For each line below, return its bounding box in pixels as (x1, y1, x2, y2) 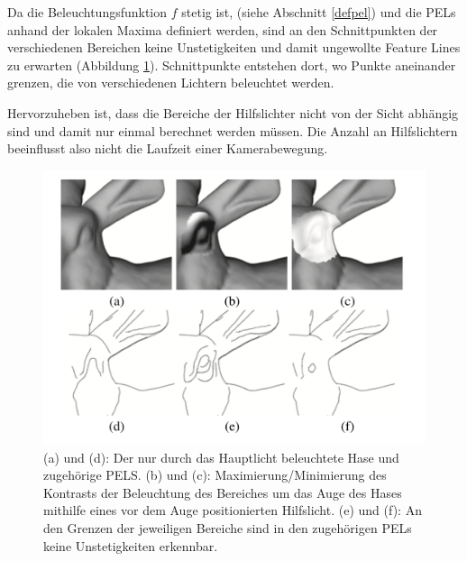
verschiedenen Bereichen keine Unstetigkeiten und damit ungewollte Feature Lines (7, 38, 461, 57)
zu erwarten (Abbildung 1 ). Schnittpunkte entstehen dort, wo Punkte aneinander (7, 55, 456, 74)
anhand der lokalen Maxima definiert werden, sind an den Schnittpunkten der (7, 20, 438, 39)
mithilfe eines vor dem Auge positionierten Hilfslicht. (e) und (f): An (43, 501, 422, 520)
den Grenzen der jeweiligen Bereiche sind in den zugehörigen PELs (43, 519, 412, 538)
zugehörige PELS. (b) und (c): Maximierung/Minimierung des (43, 465, 387, 484)
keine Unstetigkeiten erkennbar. (43, 536, 218, 555)
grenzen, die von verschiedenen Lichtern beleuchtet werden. (7, 73, 334, 92)
